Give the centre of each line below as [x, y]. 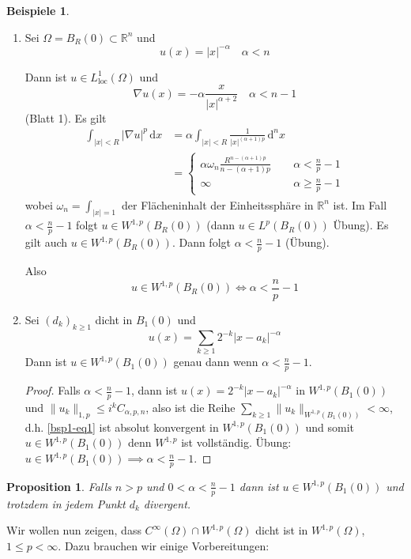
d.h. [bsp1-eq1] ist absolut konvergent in [122, 427]
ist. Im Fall [360, 204]
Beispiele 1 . [38, 10]
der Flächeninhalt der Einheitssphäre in [218, 204]
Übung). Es [361, 225]
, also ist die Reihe [190, 407]
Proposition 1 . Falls [59, 486]
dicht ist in [282, 530]
